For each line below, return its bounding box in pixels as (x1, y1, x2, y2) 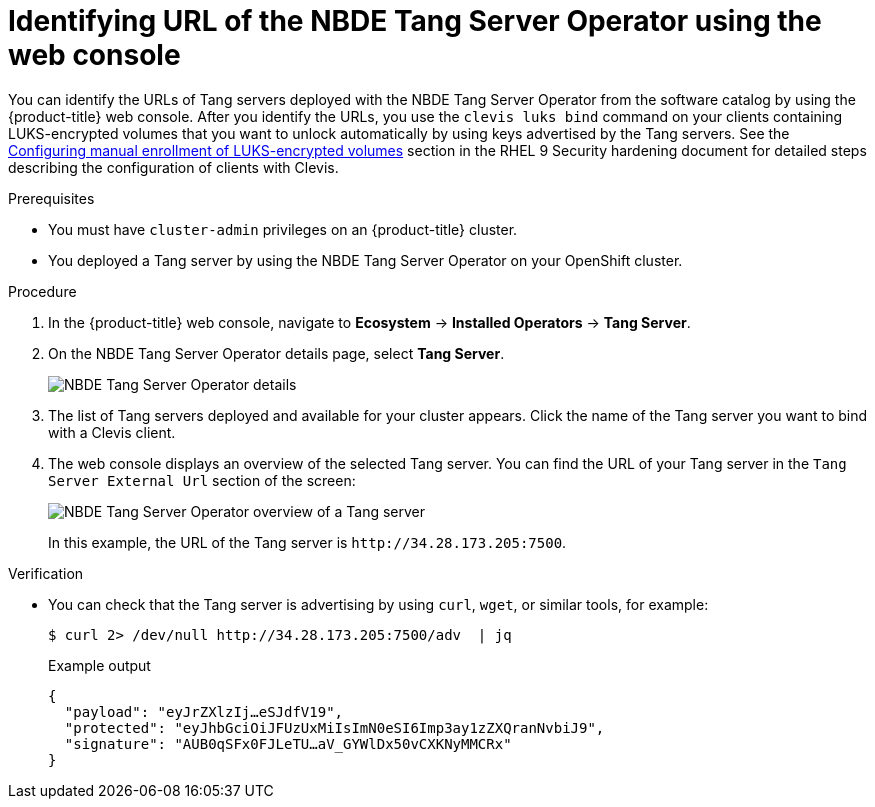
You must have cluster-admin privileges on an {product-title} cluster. (48, 220, 518, 238)
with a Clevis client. (48, 423, 176, 441)
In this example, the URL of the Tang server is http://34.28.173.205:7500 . (48, 533, 567, 551)
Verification (8, 564, 84, 582)
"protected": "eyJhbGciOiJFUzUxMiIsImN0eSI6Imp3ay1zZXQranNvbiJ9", (64, 719, 605, 736)
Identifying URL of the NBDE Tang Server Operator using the (8, 4, 822, 38)
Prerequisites (8, 189, 95, 207)
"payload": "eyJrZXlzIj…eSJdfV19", (64, 703, 344, 720)
